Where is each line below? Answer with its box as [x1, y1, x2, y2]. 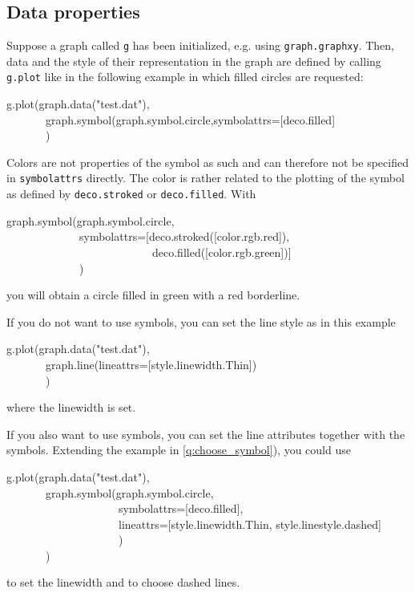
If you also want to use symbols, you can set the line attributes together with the [6, 425, 405, 442]
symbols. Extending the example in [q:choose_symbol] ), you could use [6, 441, 351, 458]
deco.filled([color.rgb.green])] [151, 243, 292, 260]
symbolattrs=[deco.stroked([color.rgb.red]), [79, 228, 290, 245]
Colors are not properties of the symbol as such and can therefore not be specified [6, 153, 409, 170]
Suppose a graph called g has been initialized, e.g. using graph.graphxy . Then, [6, 37, 394, 54]
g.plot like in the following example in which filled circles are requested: [6, 68, 364, 85]
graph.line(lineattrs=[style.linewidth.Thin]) [45, 355, 257, 372]
